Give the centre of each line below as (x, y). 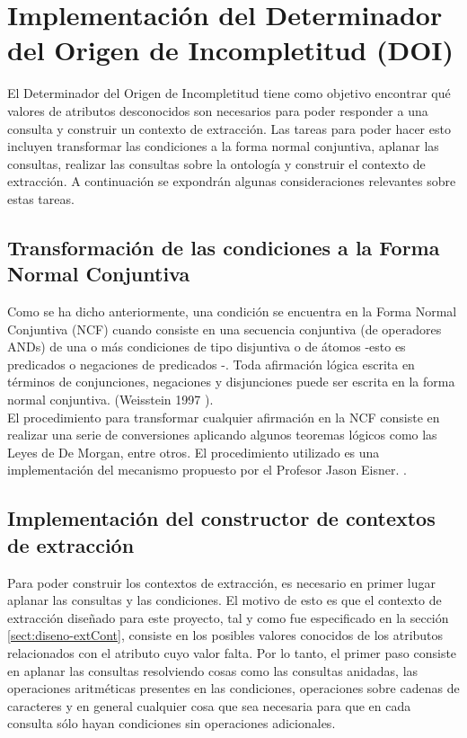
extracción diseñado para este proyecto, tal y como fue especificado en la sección (228, 617)
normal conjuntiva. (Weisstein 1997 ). (110, 400)
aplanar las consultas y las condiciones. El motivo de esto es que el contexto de (225, 600)
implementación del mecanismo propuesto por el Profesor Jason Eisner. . (207, 470)
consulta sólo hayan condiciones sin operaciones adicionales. (172, 723)
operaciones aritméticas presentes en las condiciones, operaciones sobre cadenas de (233, 688)
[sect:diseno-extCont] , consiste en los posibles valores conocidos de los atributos (225, 635)
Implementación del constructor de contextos (221, 518)
